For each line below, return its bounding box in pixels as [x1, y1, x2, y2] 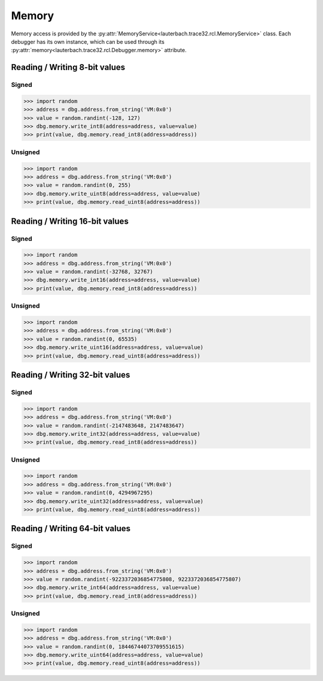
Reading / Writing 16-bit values [11, 216, 129, 226]
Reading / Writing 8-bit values [11, 62, 126, 73]
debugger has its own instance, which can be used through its [11, 38, 164, 45]
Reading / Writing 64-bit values [11, 523, 131, 534]
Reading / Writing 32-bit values [11, 369, 130, 380]
